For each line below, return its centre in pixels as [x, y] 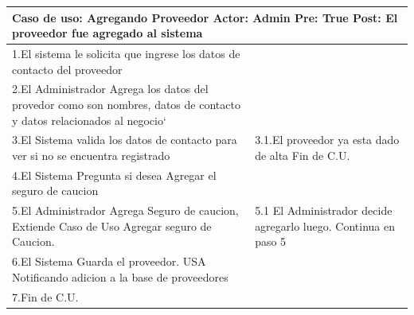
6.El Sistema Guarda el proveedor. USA [109, 261]
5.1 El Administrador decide [324, 210]
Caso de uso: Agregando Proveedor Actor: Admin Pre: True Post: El [205, 17]
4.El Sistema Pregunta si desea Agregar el [114, 175]
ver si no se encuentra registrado [91, 155]
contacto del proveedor [67, 69]
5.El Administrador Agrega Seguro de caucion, [125, 210]
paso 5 [271, 241]
